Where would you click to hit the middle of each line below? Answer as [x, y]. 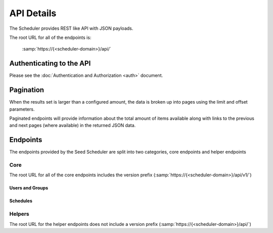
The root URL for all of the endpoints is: [50, 37]
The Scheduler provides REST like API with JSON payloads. [71, 28]
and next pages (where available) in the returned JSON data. [73, 125]
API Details [33, 13]
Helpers [19, 214]
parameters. [22, 109]
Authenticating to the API [50, 63]
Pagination [27, 90]
